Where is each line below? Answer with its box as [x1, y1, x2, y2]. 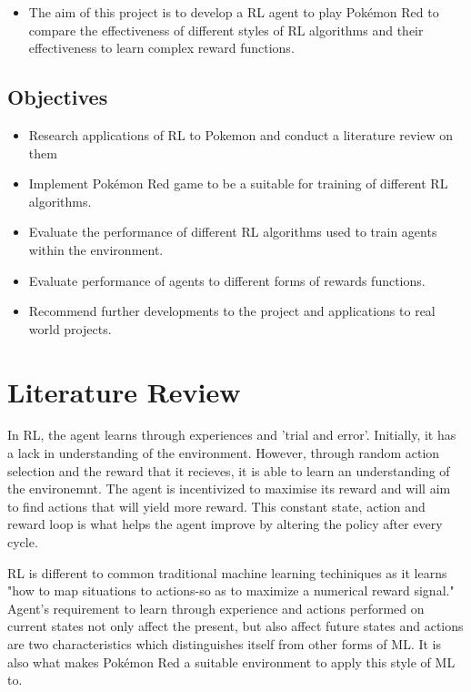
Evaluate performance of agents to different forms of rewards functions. [28, 270, 426, 290]
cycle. [7, 533, 38, 552]
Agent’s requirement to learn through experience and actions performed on [7, 598, 425, 617]
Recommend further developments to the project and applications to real [28, 301, 436, 321]
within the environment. [28, 239, 164, 259]
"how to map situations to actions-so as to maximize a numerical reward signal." [7, 581, 455, 600]
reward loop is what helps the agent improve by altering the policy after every [7, 514, 443, 534]
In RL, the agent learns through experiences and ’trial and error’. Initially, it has [7, 425, 456, 444]
